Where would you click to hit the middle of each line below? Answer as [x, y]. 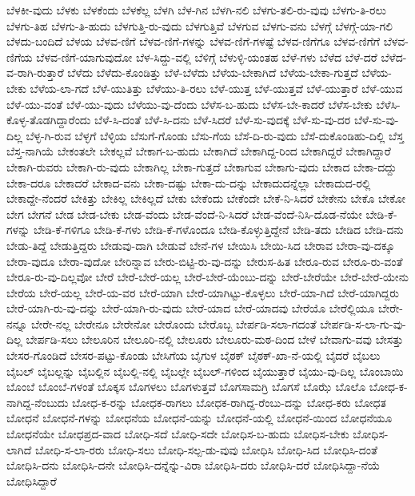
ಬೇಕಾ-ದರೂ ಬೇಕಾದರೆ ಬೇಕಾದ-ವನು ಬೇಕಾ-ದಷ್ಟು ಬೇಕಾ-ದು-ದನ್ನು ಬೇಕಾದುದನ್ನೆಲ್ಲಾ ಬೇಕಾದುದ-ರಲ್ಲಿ [189, 182]
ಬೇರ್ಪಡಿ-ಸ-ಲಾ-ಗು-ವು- [363, 323]
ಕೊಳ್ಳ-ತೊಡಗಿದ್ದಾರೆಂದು [49, 120]
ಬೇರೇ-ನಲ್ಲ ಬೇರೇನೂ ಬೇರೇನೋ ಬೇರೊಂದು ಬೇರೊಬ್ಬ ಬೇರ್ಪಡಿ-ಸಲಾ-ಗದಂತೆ [174, 323]
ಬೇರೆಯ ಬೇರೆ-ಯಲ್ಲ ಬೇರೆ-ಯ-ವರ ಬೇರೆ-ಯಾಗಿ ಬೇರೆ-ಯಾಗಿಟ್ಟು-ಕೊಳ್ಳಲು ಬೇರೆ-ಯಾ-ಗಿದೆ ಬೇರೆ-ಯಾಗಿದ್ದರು [203, 292]
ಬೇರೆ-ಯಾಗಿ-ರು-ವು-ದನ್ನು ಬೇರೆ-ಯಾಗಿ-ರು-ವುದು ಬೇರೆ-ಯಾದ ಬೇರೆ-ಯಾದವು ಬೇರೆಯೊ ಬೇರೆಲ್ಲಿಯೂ [191, 308]
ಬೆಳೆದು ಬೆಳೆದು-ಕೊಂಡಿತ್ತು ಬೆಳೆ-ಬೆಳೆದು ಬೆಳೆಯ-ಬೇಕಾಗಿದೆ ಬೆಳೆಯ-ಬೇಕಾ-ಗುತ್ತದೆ [213, 73]
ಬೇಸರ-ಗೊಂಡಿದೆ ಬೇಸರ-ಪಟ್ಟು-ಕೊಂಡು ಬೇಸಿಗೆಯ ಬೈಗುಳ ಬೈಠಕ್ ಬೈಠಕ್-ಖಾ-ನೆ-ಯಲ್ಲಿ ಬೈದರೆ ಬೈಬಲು [194, 355]
